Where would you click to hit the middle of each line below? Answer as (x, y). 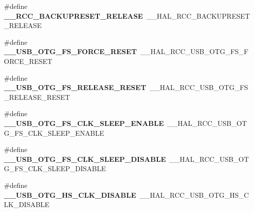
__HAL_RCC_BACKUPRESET (198, 15)
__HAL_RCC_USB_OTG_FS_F (194, 51)
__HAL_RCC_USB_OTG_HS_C (194, 195)
